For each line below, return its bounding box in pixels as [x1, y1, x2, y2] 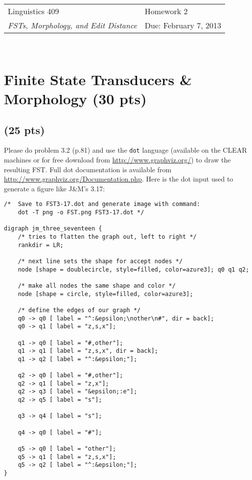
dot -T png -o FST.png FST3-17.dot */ [18, 209, 144, 216]
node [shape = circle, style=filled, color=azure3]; [18, 290, 193, 297]
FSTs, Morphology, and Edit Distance [8, 20, 137, 31]
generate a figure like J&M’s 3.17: [4, 183, 105, 193]
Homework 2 [144, 5, 188, 17]
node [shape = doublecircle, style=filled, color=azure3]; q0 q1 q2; [18, 266, 250, 273]
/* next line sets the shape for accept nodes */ [18, 257, 183, 265]
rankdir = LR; [18, 241, 64, 249]
